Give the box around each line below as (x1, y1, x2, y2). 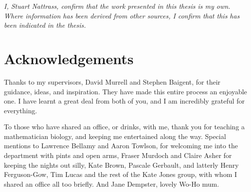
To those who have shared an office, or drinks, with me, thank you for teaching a (4, 122, 245, 132)
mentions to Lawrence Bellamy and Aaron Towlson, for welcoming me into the (4, 140, 238, 151)
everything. (4, 105, 37, 115)
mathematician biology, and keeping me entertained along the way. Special (4, 131, 226, 141)
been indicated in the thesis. (4, 20, 86, 30)
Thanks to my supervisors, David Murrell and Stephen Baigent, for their (4, 76, 221, 87)
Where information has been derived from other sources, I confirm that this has (4, 10, 240, 20)
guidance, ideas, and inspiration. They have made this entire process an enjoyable (4, 86, 247, 96)
